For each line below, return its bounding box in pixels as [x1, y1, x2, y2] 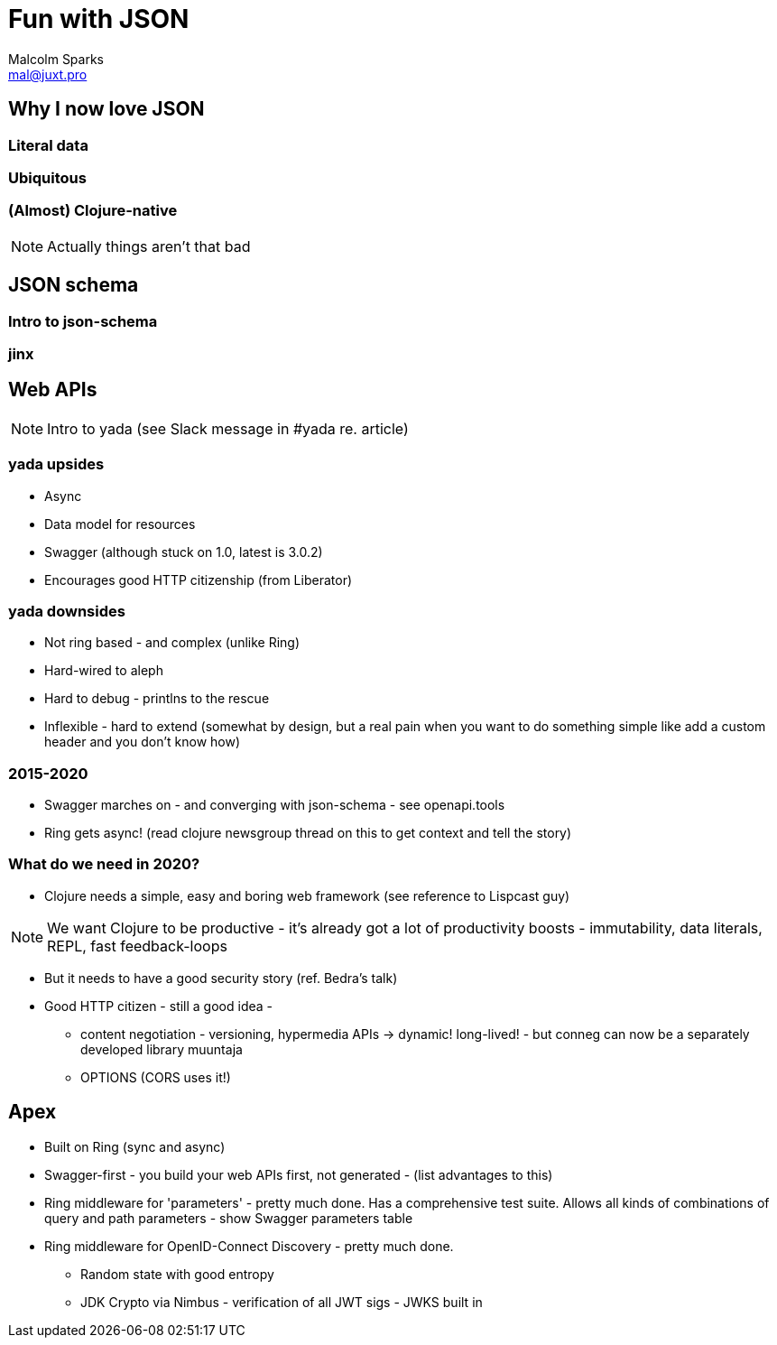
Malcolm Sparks [8, 51, 104, 67]
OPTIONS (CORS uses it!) [80, 1069, 231, 1085]
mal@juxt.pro [8, 66, 88, 82]
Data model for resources [44, 515, 196, 532]
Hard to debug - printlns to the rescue [44, 691, 270, 707]
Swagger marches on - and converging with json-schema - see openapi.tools [44, 797, 505, 813]
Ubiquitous [8, 168, 87, 187]
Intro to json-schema [8, 311, 158, 330]
